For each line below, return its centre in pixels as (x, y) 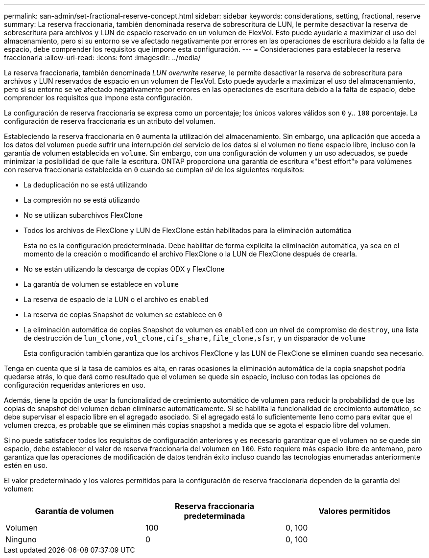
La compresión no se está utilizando (82, 200)
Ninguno (21, 539)
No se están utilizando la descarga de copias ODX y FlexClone (124, 269)
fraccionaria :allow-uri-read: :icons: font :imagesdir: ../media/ (102, 58)
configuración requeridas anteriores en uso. (75, 385)
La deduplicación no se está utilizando (85, 185)
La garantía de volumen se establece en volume (101, 284)
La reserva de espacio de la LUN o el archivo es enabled (116, 299)
